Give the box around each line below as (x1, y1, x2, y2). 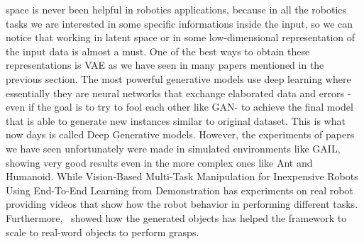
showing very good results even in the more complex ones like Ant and (6, 155, 313, 170)
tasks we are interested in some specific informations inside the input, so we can (6, 16, 353, 30)
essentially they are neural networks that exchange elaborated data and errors (6, 85, 344, 100)
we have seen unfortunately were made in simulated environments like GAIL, (6, 140, 341, 155)
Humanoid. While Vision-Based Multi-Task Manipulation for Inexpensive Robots (6, 169, 358, 184)
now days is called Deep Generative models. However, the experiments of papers (6, 127, 355, 142)
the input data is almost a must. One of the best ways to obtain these (6, 43, 310, 58)
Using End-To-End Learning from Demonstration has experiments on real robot (6, 182, 353, 197)
